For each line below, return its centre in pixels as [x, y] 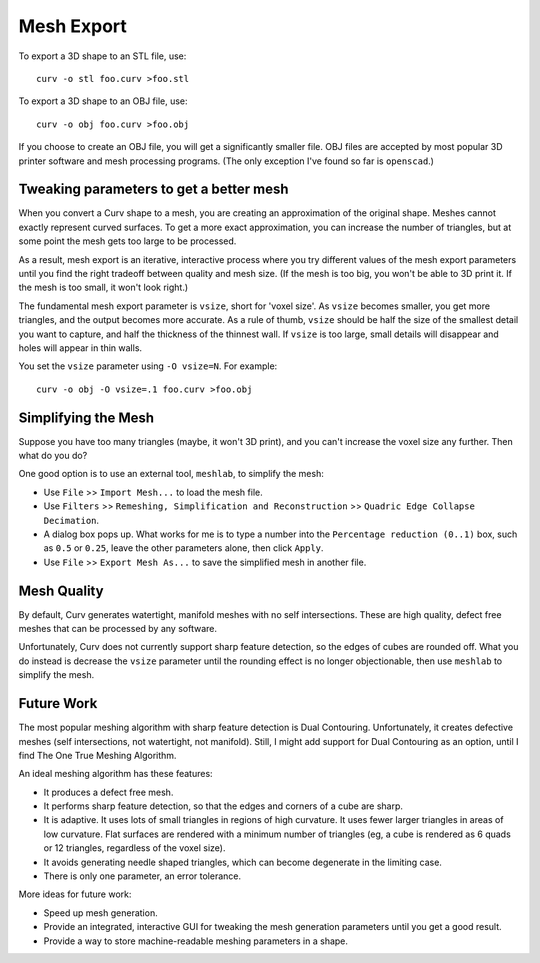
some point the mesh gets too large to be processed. [127, 241]
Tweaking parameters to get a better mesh [153, 189]
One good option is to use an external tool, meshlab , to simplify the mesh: [171, 474]
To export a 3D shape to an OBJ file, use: [103, 101]
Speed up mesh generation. [101, 912]
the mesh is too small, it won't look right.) [103, 287]
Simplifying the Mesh [86, 417]
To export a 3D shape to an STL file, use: [102, 56]
